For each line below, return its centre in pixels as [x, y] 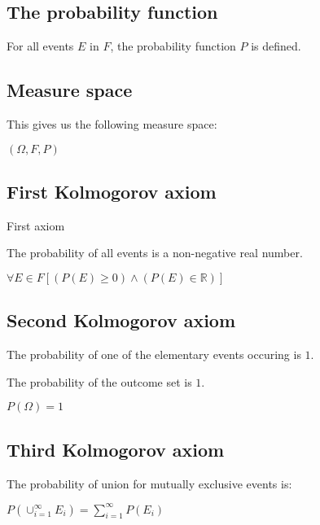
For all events [40, 46]
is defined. [276, 46]
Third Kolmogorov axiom [116, 449]
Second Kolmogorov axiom [121, 320]
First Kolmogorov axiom [112, 191]
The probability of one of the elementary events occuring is [154, 354]
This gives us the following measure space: [112, 124]
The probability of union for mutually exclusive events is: [149, 483]
